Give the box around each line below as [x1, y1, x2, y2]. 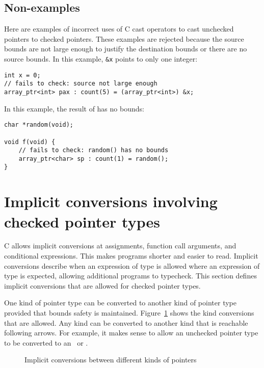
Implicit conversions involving [4, 191, 218, 212]
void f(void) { [4, 138, 56, 146]
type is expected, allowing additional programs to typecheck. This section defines [4, 270, 257, 281]
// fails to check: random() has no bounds [18, 147, 169, 154]
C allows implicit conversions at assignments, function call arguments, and [4, 240, 236, 251]
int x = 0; [4, 71, 41, 79]
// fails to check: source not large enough [4, 80, 157, 88]
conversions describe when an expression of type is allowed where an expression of [4, 260, 260, 271]
